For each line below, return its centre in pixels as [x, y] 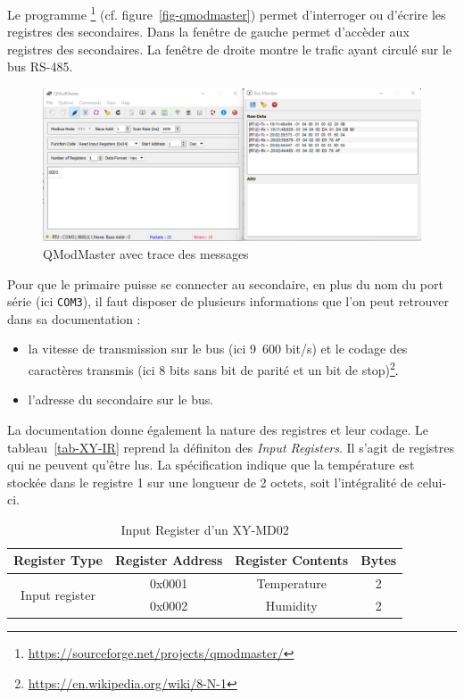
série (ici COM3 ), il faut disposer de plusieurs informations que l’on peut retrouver [228, 301]
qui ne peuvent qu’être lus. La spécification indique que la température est [211, 465]
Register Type [58, 560]
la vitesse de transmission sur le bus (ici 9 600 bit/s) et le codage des [218, 349]
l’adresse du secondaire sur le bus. [121, 399]
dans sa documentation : [74, 318]
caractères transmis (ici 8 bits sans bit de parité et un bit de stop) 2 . [213, 368]
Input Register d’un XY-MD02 [205, 529]
